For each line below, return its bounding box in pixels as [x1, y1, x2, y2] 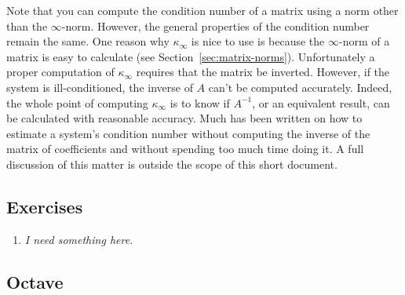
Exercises [6, 194, 83, 218]
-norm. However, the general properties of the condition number [61, 17, 370, 34]
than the [6, 17, 48, 34]
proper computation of [6, 64, 115, 80]
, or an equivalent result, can [252, 94, 390, 111]
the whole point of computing [6, 94, 148, 111]
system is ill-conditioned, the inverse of [6, 78, 193, 95]
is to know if [170, 94, 230, 111]
